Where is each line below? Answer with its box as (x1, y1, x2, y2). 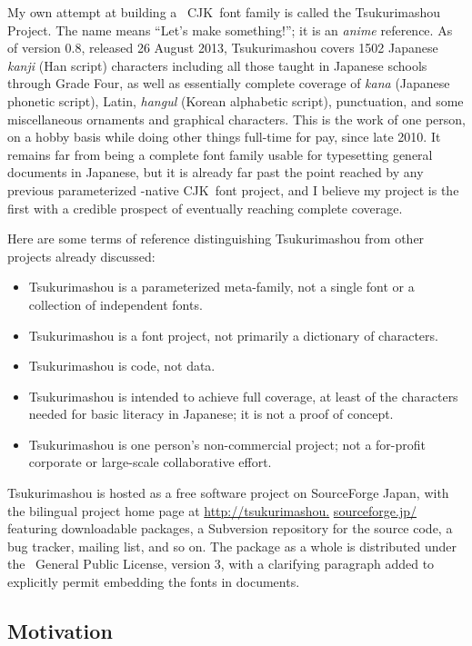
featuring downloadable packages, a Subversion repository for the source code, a (7, 519, 453, 538)
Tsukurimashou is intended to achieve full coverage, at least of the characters (28, 386, 458, 405)
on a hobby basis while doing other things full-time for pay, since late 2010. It (7, 127, 441, 146)
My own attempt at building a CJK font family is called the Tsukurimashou (7, 3, 441, 21)
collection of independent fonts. (28, 294, 203, 313)
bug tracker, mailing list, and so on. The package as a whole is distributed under (7, 536, 457, 555)
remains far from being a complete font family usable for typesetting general (7, 144, 433, 164)
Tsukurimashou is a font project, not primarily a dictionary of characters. (28, 325, 438, 344)
